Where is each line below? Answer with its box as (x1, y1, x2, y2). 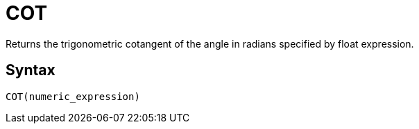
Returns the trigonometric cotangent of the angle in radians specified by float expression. (6, 37, 414, 50)
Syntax (6, 61, 55, 79)
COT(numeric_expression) (6, 90, 140, 102)
